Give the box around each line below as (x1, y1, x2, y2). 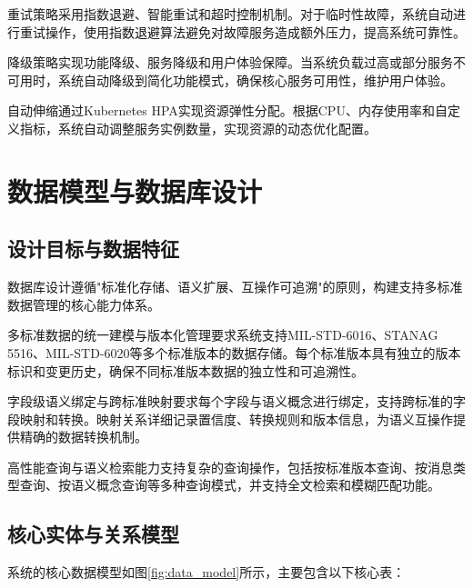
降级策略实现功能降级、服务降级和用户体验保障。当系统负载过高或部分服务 (7, 53, 453, 72)
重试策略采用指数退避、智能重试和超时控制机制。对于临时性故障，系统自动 (7, 5, 453, 23)
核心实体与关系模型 (7, 520, 179, 548)
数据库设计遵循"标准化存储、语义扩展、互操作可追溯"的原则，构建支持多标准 (7, 277, 463, 296)
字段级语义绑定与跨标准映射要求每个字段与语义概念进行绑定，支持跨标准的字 (7, 392, 466, 411)
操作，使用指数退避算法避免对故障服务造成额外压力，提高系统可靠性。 (45, 22, 466, 41)
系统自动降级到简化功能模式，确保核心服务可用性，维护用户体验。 (57, 70, 453, 89)
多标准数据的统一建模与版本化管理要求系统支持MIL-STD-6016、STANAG (7, 325, 438, 344)
